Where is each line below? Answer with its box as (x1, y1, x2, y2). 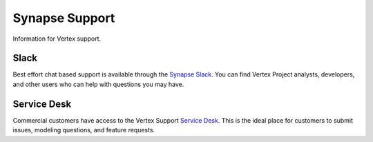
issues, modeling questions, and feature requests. (12, 126, 155, 134)
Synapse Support (12, 10, 115, 26)
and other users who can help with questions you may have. (12, 80, 184, 88)
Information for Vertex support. (12, 34, 102, 43)
